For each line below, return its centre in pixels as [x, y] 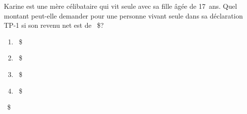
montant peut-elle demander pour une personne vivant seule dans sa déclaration [123, 15]
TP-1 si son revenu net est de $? [54, 25]
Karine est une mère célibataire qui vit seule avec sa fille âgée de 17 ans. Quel [121, 6]
